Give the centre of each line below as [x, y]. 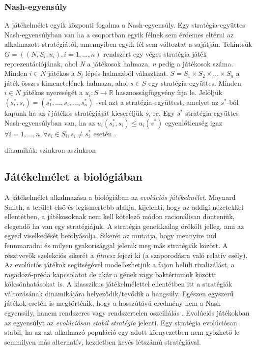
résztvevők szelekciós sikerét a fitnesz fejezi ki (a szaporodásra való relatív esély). [126, 255]
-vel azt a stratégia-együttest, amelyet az [157, 102]
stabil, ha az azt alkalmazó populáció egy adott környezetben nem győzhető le [122, 332]
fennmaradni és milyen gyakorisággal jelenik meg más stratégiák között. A [116, 245]
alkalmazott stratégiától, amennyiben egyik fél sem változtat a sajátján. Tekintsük [128, 44]
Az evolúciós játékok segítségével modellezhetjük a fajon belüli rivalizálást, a [120, 265]
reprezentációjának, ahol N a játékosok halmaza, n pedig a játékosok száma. [119, 63]
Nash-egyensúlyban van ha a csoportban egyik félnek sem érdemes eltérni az [119, 34]
